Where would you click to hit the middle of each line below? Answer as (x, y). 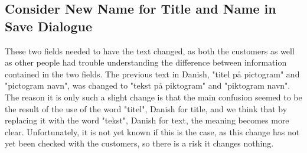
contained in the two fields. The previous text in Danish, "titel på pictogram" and (152, 74)
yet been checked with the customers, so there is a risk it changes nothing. (139, 143)
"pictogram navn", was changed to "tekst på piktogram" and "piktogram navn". (148, 85)
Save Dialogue (48, 26)
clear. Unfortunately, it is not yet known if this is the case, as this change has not (152, 131)
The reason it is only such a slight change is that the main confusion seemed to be (153, 97)
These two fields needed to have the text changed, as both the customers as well (150, 51)
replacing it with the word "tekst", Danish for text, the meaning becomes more (147, 120)
